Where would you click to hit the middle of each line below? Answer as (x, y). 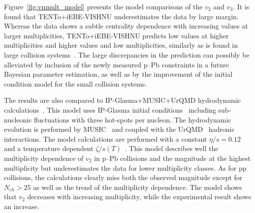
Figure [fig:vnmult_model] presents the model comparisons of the (103, 6)
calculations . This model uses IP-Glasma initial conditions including (110, 109)
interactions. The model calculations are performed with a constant (106, 138)
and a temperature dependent (49, 148)
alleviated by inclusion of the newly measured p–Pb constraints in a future (116, 64)
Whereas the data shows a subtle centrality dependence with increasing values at (126, 26)
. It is (241, 6)
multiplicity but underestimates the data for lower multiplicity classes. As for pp (125, 167)
